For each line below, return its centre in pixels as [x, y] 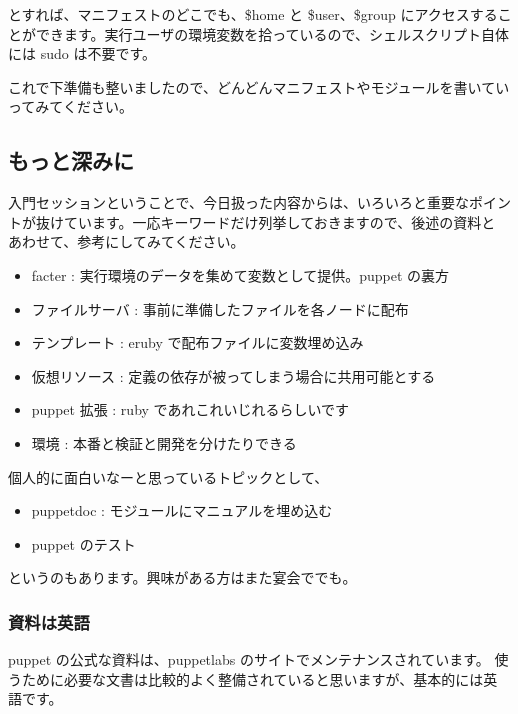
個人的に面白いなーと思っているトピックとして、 [168, 476]
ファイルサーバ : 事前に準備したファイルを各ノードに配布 [220, 308]
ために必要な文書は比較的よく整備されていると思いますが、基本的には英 [259, 678]
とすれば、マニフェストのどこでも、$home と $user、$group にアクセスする [253, 14]
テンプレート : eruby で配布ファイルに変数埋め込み [197, 342]
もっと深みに [71, 160]
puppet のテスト [83, 543]
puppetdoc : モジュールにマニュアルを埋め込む [182, 510]
